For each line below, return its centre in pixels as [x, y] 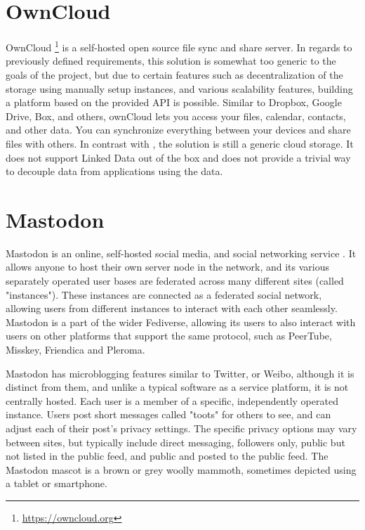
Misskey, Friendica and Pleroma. [75, 349]
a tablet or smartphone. [57, 483]
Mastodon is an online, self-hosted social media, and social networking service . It [181, 253]
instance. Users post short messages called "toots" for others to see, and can [168, 414]
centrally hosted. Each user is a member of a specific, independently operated [172, 400]
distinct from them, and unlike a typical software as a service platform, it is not [177, 387]
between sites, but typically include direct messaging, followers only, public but [175, 442]
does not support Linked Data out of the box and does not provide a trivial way [178, 157]
